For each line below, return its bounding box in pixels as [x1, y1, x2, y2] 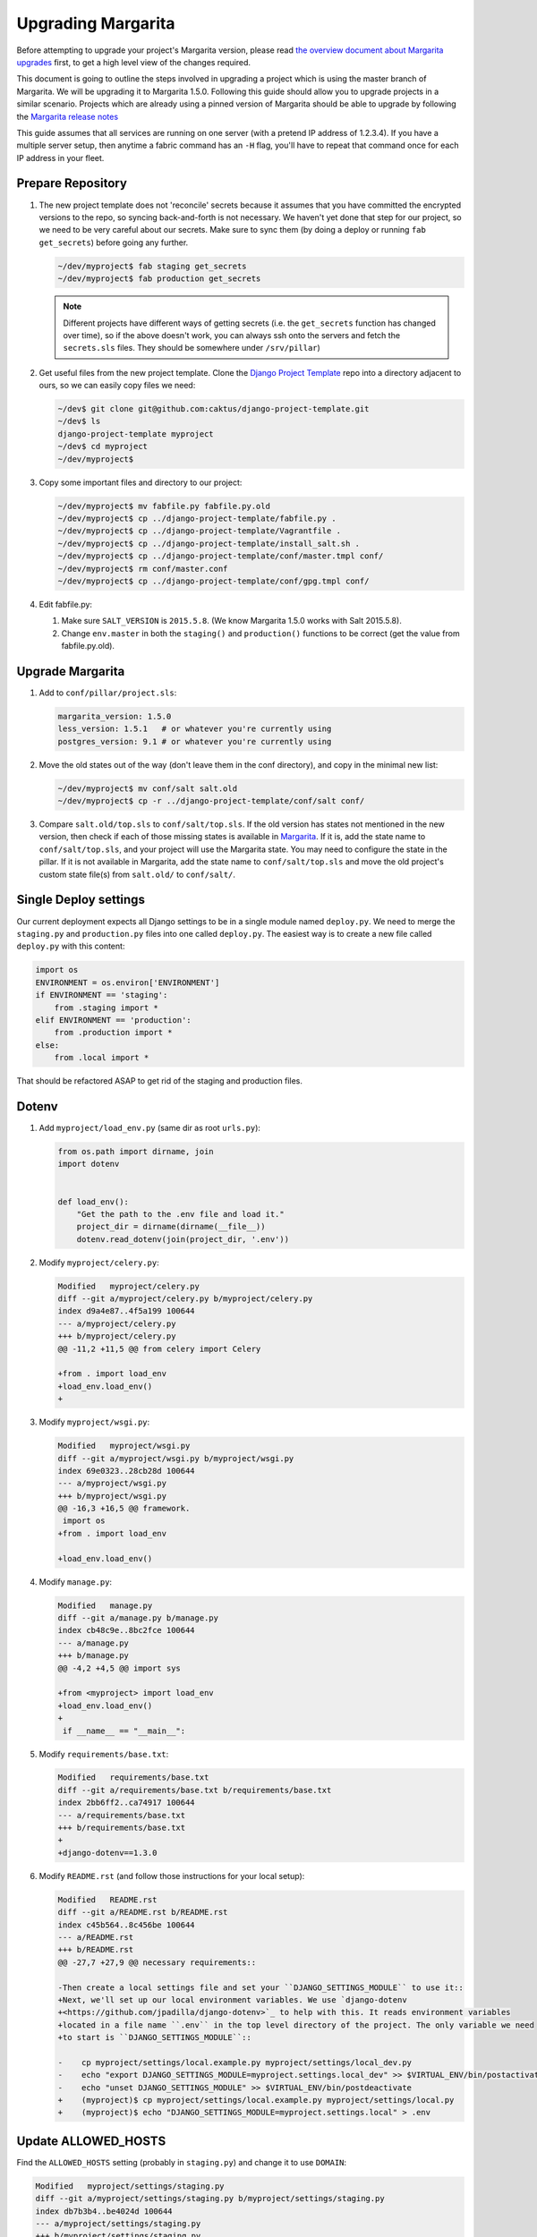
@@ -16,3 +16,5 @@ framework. [57, 1503, 191, 1514]
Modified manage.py [57, 1600, 153, 1611]
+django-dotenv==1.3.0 [57, 1848, 158, 1858]
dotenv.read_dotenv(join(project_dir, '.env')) [76, 1234, 290, 1244]
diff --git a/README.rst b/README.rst [57, 1907, 228, 1918]
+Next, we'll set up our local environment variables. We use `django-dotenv [57, 1995, 407, 2004]
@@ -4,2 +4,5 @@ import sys [57, 1663, 181, 1673]
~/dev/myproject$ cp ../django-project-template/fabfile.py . [57, 513, 337, 523]
